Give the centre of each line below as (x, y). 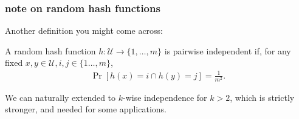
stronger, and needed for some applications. (86, 109)
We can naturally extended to (60, 97)
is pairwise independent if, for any (228, 50)
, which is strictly (262, 97)
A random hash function (50, 50)
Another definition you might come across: (84, 31)
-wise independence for (165, 97)
